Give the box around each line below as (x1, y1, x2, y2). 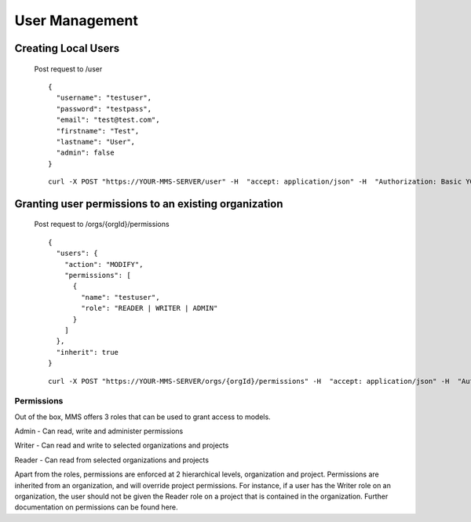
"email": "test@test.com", (56, 115, 160, 125)
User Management (14, 12, 139, 29)
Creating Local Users (14, 42, 120, 55)
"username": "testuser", (56, 93, 152, 102)
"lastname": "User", (56, 137, 136, 146)
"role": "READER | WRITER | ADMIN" (81, 304, 218, 313)
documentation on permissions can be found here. (14, 502, 178, 512)
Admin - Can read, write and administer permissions (14, 426, 184, 436)
